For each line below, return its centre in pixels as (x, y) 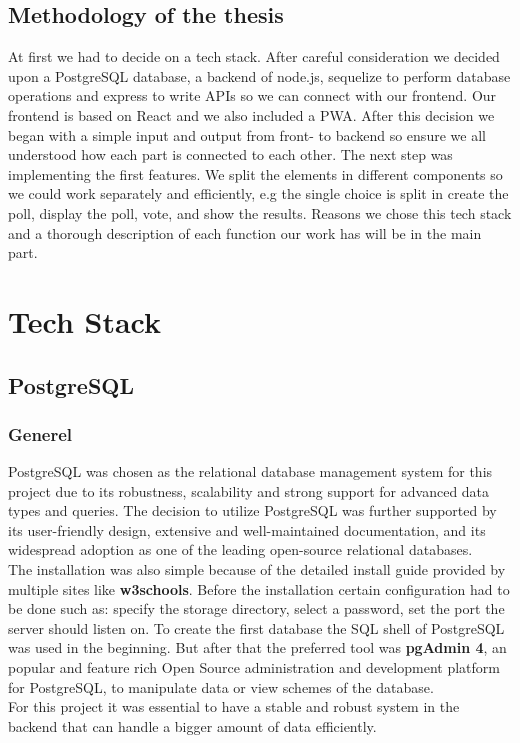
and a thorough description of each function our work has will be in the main (245, 232)
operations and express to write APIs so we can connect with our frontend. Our (252, 95)
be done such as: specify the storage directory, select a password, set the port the (256, 608)
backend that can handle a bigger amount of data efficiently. (192, 725)
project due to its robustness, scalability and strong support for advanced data (249, 490)
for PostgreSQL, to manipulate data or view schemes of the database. (221, 686)
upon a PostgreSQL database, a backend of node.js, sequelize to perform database (259, 75)
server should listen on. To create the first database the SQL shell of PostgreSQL (256, 627)
